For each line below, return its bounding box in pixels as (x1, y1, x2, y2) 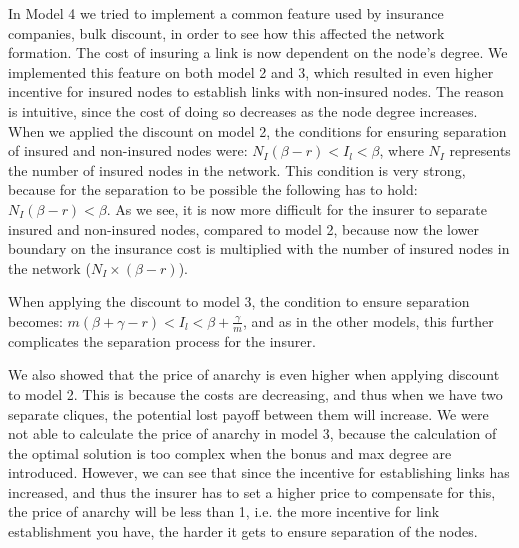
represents (449, 140, 511, 161)
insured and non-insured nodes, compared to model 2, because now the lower (8, 218, 480, 239)
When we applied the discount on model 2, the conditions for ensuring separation (8, 120, 507, 141)
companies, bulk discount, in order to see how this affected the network (8, 22, 445, 43)
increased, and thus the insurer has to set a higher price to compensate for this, (8, 481, 496, 502)
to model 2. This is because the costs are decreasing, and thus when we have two (8, 383, 503, 404)
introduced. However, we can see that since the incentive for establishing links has (8, 462, 510, 483)
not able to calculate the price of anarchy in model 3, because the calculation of (8, 423, 497, 444)
